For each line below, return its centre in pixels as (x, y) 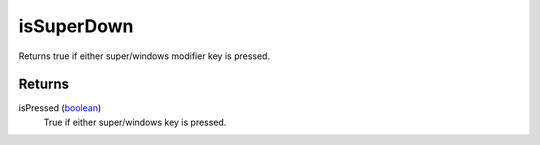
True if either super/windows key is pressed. (135, 122)
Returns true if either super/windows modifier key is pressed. (144, 56)
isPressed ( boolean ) (60, 108)
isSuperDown (76, 26)
